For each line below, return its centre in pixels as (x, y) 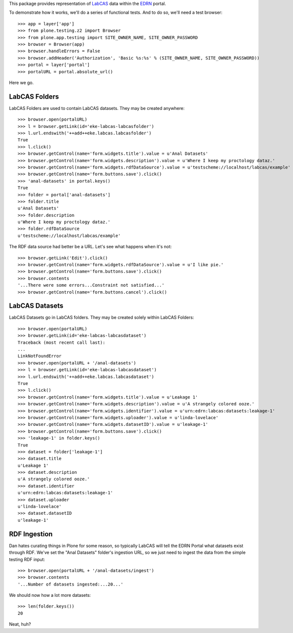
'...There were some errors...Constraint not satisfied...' (91, 285)
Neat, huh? (20, 624)
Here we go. (21, 83)
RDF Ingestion (31, 534)
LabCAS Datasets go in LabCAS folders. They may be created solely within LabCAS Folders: (102, 317)
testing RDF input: (27, 559)
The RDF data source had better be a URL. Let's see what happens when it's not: (90, 247)
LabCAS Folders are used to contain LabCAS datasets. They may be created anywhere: (97, 108)
